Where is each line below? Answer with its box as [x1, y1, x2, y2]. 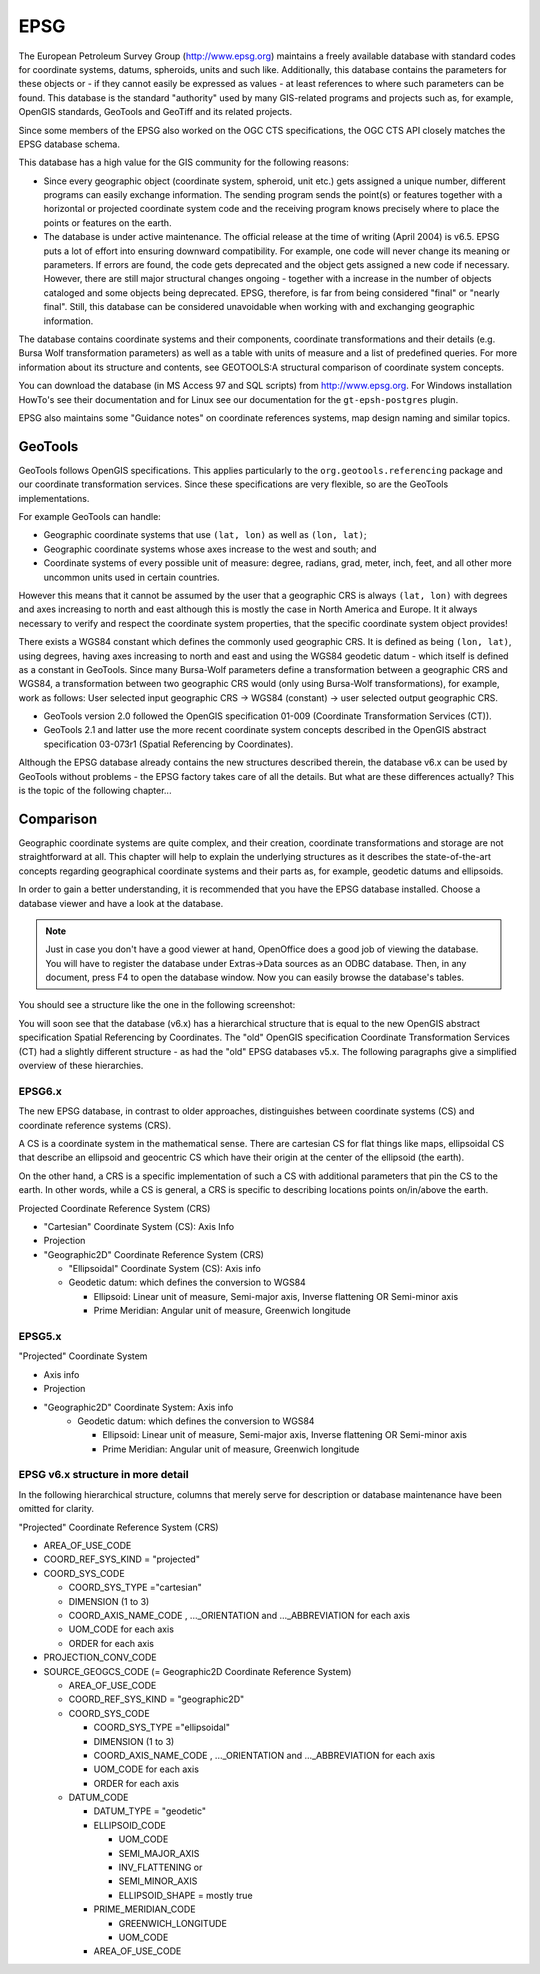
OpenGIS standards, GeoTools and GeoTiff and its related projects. [18, 106, 293, 118]
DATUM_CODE [68, 1791, 129, 1804]
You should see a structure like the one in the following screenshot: [18, 999, 296, 1011]
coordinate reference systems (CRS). [18, 1119, 172, 1131]
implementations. [18, 492, 90, 504]
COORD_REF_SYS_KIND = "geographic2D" [68, 1693, 245, 1705]
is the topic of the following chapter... [18, 785, 172, 797]
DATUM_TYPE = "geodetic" [93, 1805, 207, 1817]
